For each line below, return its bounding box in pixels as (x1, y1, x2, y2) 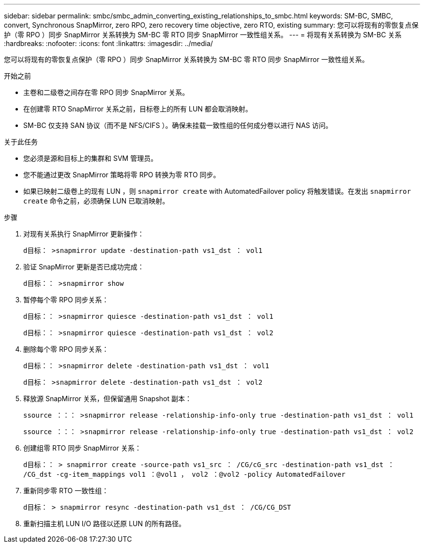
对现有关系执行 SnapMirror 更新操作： (23, 230, 144, 238)
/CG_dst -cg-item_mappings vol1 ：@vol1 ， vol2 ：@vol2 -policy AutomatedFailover (23, 470, 346, 478)
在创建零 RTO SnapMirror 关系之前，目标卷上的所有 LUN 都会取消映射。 (23, 105, 252, 113)
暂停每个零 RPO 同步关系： (23, 296, 109, 304)
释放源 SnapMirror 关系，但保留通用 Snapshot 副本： (23, 394, 192, 403)
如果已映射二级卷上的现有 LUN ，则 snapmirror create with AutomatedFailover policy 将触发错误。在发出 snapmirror (23, 187, 411, 195)
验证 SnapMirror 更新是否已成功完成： (23, 263, 144, 271)
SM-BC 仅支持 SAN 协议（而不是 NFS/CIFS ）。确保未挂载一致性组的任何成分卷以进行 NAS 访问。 (23, 121, 333, 129)
